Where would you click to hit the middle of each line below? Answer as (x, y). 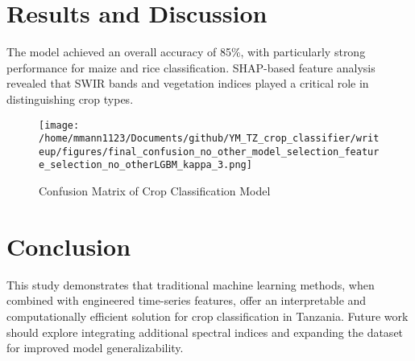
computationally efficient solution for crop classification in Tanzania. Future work (207, 316)
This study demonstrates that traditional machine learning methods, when (191, 284)
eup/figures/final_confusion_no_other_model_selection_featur (209, 152)
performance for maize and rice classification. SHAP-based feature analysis (191, 67)
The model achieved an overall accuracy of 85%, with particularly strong (186, 52)
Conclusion (69, 246)
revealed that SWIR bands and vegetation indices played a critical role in (188, 83)
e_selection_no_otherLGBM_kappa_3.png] (145, 165)
